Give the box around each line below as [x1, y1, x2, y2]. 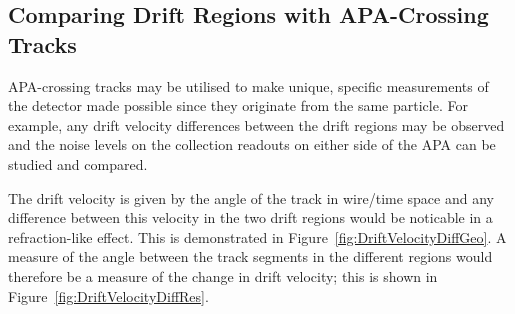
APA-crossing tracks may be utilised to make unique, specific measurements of [8, 75, 489, 96]
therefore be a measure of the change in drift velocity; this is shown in [8, 265, 438, 286]
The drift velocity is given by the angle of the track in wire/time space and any [8, 187, 494, 208]
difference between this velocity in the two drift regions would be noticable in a [8, 207, 493, 228]
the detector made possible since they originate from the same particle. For [8, 95, 468, 116]
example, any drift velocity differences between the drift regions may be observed [8, 114, 505, 135]
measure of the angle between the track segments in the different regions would [8, 246, 493, 267]
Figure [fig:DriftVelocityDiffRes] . [8, 285, 209, 306]
